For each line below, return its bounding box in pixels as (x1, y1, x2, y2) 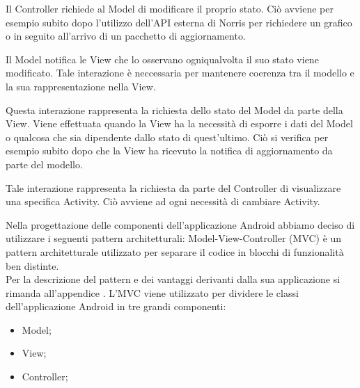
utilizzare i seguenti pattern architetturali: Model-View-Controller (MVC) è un (6, 231, 342, 245)
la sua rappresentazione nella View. (6, 79, 156, 93)
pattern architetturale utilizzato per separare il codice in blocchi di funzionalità (6, 244, 344, 259)
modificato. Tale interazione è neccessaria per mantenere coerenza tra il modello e (6, 65, 354, 80)
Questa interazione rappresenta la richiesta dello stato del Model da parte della (6, 102, 343, 117)
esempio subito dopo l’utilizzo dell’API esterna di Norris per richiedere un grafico (6, 15, 352, 29)
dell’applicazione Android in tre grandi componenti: (6, 299, 226, 314)
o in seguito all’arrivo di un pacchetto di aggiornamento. (6, 29, 246, 43)
